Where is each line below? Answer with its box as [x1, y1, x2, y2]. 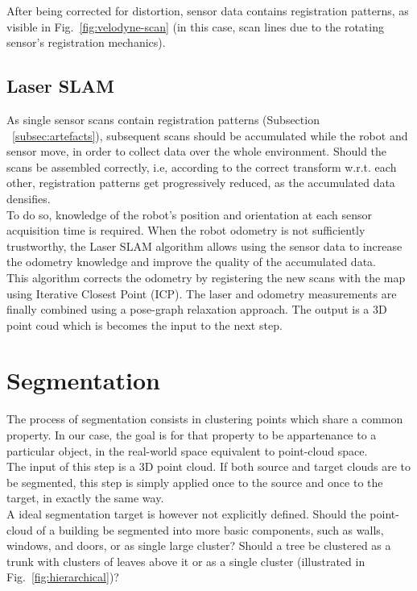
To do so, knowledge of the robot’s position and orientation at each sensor [6, 206, 372, 223]
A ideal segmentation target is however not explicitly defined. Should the [6, 505, 366, 522]
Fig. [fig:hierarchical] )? [6, 568, 119, 585]
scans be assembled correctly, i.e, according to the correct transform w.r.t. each [6, 158, 397, 175]
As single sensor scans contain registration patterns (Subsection [6, 110, 320, 127]
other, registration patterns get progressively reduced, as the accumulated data [6, 174, 395, 191]
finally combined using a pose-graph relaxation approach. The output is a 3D [6, 301, 387, 318]
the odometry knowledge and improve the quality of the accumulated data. [6, 253, 376, 270]
